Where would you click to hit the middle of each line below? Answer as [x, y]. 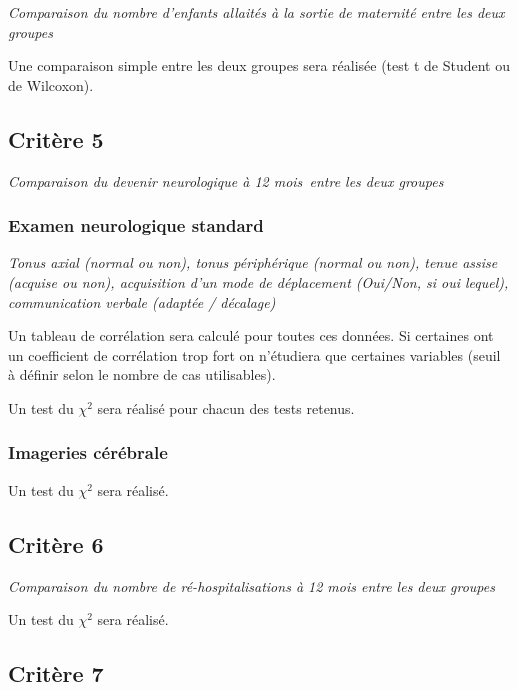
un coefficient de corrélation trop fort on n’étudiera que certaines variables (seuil [254, 354]
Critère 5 [56, 138]
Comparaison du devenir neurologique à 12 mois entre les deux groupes [226, 180]
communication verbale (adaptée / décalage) [142, 301]
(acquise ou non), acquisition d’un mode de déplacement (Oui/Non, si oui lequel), [258, 281]
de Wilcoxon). [51, 84]
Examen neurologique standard [136, 225]
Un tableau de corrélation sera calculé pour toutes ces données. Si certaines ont [251, 335]
